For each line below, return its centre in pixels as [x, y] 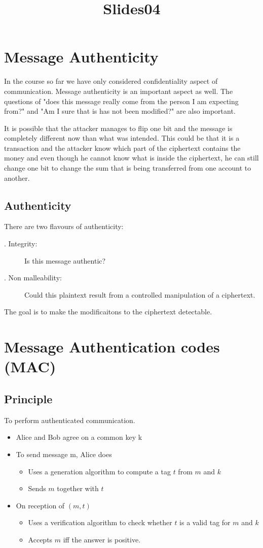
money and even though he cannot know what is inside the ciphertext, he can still [131, 158]
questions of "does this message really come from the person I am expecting [121, 101]
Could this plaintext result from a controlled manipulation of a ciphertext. [140, 294]
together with [78, 488]
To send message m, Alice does [64, 454]
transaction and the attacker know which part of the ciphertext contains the [122, 148]
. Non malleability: [33, 278]
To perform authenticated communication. [70, 420]
